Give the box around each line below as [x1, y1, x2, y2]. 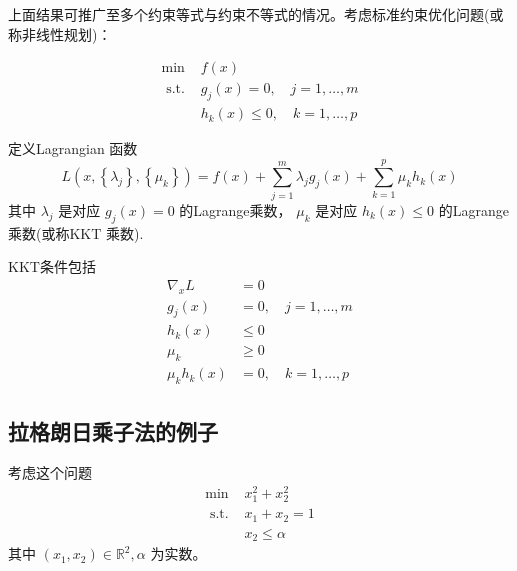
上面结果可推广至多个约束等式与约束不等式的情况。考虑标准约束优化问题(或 [8, 4, 504, 24]
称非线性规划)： [8, 23, 112, 44]
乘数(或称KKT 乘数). [8, 222, 144, 243]
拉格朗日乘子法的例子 [8, 415, 218, 446]
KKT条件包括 [8, 256, 96, 277]
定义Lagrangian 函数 [8, 138, 138, 159]
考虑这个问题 [8, 462, 92, 483]
